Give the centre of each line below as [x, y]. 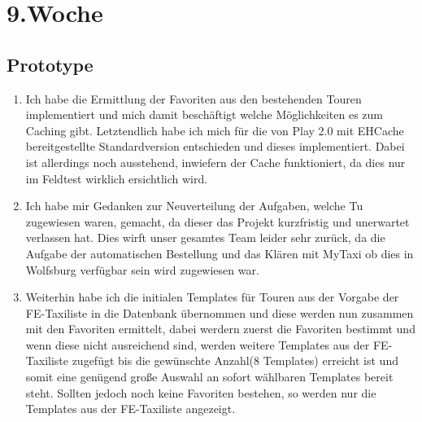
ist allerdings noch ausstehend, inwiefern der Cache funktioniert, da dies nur [215, 162]
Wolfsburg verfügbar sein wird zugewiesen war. [142, 269]
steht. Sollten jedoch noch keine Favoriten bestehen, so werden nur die [201, 392]
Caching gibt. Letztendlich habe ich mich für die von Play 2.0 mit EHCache [215, 130]
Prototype [50, 64]
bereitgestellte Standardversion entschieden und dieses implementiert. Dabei [215, 146]
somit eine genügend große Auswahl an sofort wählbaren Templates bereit [209, 377]
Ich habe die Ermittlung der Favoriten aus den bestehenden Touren [194, 98]
